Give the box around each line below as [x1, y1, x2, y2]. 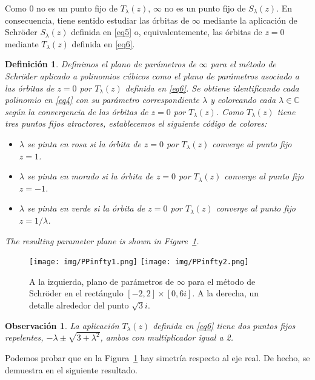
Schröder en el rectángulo [29, 287, 124, 299]
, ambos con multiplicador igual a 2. [100, 331, 234, 344]
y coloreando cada [210, 93, 276, 106]
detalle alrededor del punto [29, 298, 129, 311]
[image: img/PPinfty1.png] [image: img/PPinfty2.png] [29, 258, 249, 267]
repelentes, [5, 331, 44, 344]
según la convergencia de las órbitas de [5, 105, 148, 118]
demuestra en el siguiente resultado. [5, 363, 138, 376]
